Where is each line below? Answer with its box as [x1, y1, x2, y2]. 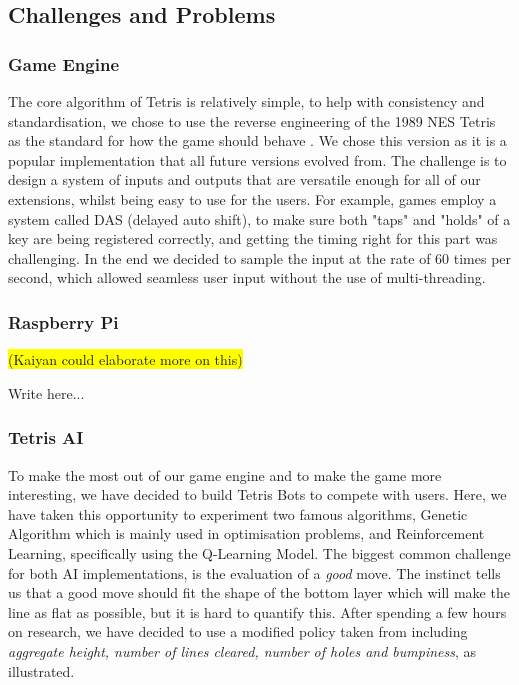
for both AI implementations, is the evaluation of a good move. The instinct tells [8, 562, 501, 583]
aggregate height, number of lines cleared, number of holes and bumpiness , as [8, 640, 477, 661]
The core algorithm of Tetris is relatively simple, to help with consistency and [8, 91, 485, 111]
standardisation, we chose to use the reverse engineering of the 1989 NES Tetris [8, 110, 496, 131]
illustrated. [8, 660, 75, 681]
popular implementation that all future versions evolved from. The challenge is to [8, 149, 507, 170]
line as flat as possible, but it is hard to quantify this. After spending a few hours [8, 601, 507, 622]
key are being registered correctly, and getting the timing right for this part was [8, 228, 498, 249]
